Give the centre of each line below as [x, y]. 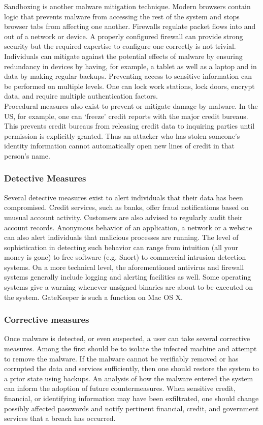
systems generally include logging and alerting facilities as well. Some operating [128, 277]
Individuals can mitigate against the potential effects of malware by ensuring [123, 56]
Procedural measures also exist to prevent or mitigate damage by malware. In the [131, 105]
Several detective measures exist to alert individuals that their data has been [124, 197]
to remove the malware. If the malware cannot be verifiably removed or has [121, 358]
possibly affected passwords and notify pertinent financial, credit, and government [131, 408]
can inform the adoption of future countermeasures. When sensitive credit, [120, 388]
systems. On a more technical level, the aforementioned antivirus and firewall [124, 267]
